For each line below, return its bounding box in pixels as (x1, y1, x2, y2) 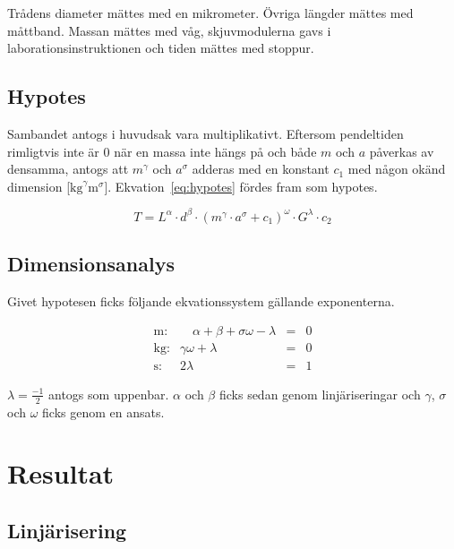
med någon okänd (347, 159, 446, 178)
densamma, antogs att (7, 159, 129, 178)
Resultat (7, 455, 115, 492)
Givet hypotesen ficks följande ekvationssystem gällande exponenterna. (7, 292, 395, 311)
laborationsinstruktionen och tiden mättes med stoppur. (7, 39, 314, 57)
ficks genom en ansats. (42, 402, 165, 421)
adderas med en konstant (192, 159, 330, 178)
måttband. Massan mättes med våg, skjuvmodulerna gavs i (7, 21, 331, 39)
